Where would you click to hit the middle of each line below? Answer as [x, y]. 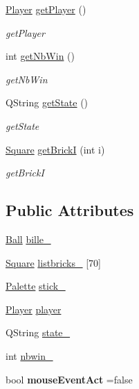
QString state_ [38, 332]
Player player [34, 309]
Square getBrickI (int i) [55, 149]
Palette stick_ [36, 286]
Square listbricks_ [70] [53, 262]
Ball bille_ [28, 239]
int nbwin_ [29, 355]
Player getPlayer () [46, 9]
